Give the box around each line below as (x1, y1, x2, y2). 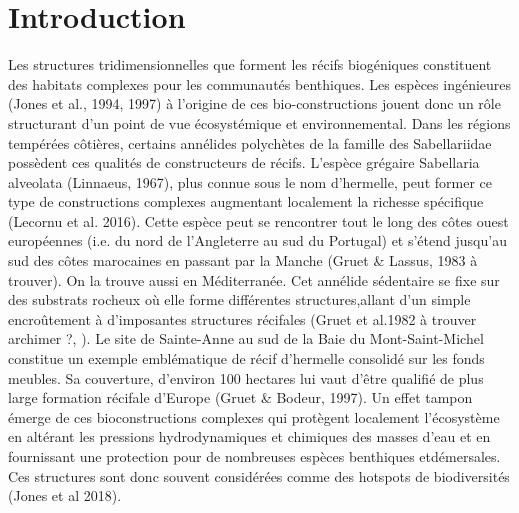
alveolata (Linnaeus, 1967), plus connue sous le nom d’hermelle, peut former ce (8, 171, 492, 192)
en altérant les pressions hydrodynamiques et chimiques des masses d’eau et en (8, 426, 491, 447)
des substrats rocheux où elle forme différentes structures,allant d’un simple (8, 289, 471, 310)
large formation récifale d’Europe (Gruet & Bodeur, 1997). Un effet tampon (8, 387, 473, 408)
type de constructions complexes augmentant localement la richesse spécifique (8, 191, 484, 212)
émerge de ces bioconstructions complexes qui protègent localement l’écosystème (8, 406, 500, 427)
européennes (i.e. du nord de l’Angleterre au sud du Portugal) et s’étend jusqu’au (8, 230, 507, 251)
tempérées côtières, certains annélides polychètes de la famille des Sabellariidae (8, 132, 492, 153)
